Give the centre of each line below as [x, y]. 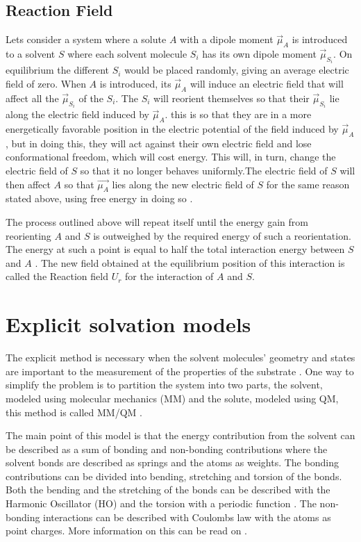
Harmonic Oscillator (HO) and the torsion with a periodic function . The [161, 503]
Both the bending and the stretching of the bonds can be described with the [168, 490]
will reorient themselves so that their [232, 98]
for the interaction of [169, 276]
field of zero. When [46, 84]
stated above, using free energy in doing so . [99, 198]
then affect [28, 184]
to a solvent [31, 54]
